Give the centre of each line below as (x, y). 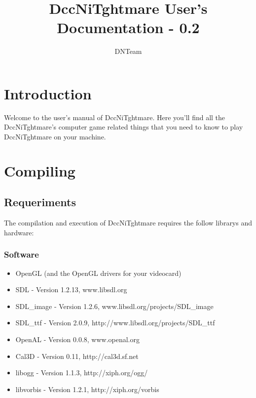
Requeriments (40, 202)
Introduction (48, 93)
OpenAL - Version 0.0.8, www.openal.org (77, 339)
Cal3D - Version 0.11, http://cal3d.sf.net (77, 356)
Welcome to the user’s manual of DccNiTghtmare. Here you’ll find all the (115, 117)
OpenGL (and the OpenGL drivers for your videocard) (98, 273)
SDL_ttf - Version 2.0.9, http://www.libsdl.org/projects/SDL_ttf (115, 323)
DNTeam (128, 51)
